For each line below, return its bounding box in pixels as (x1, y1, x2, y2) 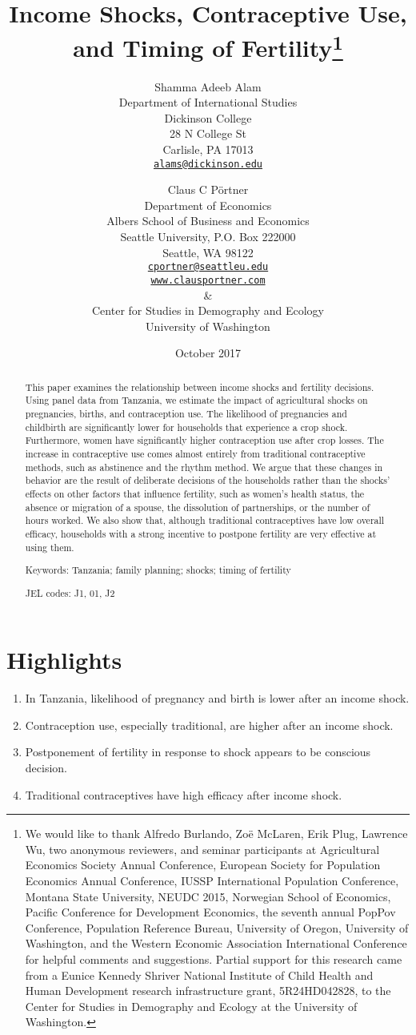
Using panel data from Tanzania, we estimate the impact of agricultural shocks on (25, 393, 368, 407)
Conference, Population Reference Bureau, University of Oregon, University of (25, 919, 409, 936)
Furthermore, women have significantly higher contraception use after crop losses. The (25, 433, 384, 447)
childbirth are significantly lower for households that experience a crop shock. (25, 420, 348, 433)
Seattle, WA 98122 (162, 244, 254, 260)
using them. (25, 540, 74, 554)
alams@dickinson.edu (153, 158, 263, 170)
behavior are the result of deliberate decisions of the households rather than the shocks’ (25, 473, 390, 487)
